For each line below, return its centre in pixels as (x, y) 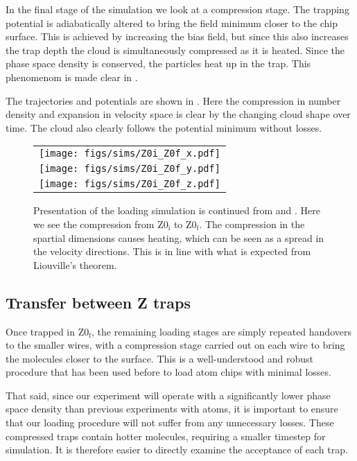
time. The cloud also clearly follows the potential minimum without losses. (164, 127)
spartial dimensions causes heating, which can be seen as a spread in (179, 237)
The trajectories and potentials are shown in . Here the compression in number (173, 100)
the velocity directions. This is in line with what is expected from (172, 251)
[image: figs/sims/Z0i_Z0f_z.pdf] (130, 184)
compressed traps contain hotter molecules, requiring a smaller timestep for (166, 436)
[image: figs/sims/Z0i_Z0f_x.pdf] (130, 154)
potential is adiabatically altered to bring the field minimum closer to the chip (172, 23)
